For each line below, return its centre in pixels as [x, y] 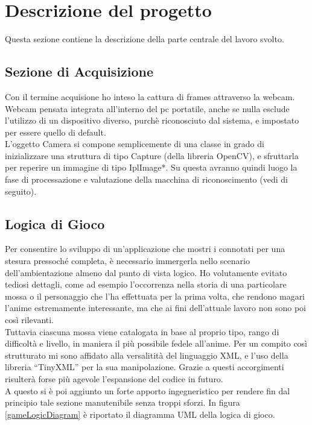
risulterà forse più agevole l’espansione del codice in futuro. [114, 379]
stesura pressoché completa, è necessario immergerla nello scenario [127, 261]
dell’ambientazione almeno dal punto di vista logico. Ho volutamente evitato [146, 272]
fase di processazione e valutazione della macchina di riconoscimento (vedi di [146, 179]
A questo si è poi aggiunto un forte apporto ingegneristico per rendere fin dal [148, 390]
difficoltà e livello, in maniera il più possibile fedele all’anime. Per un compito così [156, 343]
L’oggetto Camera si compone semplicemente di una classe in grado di [135, 144]
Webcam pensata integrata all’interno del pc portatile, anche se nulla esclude [147, 108]
